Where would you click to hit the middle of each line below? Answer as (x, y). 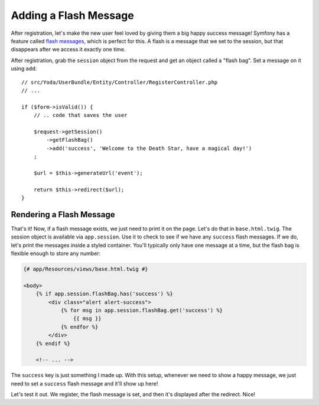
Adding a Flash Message (72, 15)
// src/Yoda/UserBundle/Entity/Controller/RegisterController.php (120, 82)
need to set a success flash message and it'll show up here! (84, 383)
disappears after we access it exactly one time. (68, 50)
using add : (24, 68)
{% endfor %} (79, 327)
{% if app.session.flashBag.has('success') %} (105, 294)
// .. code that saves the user (80, 115)
